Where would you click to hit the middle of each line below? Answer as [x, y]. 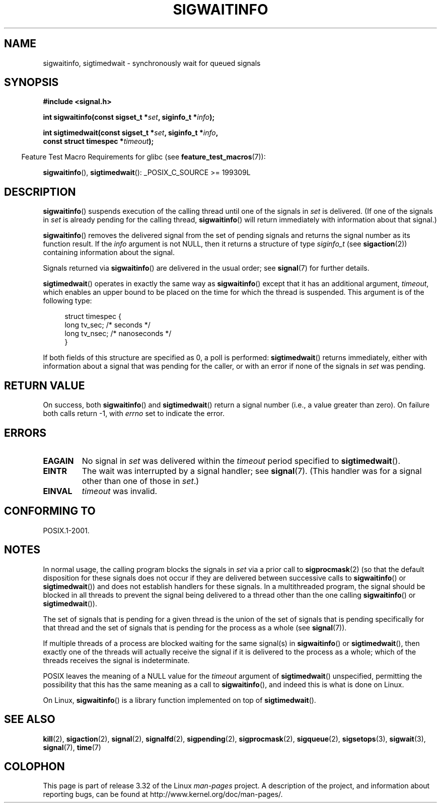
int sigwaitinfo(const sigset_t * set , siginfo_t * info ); [129, 117]
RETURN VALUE [45, 385]
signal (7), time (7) [72, 747]
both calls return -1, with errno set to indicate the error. [134, 414]
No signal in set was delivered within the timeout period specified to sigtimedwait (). [241, 461]
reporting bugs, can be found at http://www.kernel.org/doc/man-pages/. [163, 794]
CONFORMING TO [50, 511]
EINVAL [58, 491]
